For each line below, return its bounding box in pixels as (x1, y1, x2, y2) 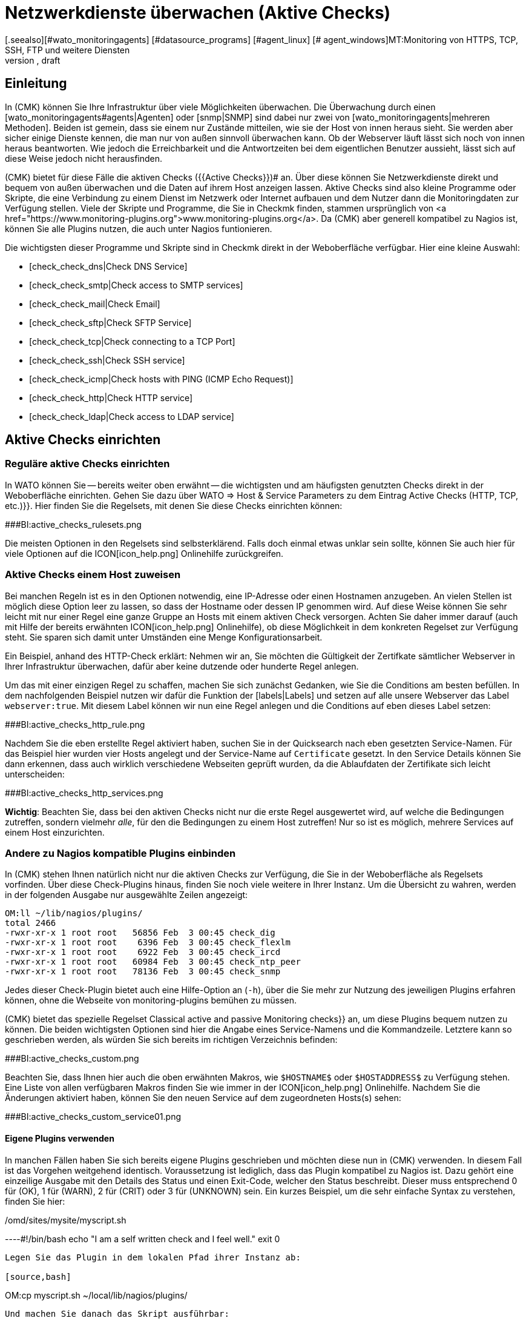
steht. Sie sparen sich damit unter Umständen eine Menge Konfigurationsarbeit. (5, 631, 323, 642)
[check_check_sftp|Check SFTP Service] (29, 317, 192, 328)
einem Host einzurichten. (5, 827, 105, 837)
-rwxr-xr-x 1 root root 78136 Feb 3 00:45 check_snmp (5, 967, 281, 977)
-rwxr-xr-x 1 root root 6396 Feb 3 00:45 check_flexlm (5, 937, 291, 948)
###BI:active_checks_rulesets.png (5, 519, 142, 530)
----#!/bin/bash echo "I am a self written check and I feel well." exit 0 (5, 1233, 280, 1244)
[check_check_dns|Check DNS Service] (29, 261, 188, 271)
